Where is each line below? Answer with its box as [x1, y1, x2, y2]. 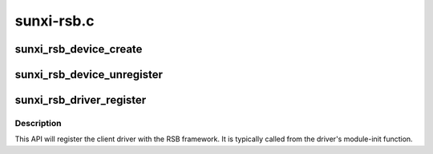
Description [14, 117, 62, 128]
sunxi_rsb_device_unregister [14, 68, 164, 81]
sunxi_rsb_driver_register [14, 93, 147, 107]
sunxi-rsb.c [14, 12, 95, 30]
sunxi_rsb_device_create [14, 42, 143, 56]
